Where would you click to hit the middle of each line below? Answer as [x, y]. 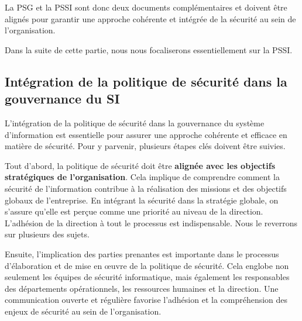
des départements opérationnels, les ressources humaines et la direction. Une [142, 288]
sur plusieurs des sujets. [47, 234]
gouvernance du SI [62, 99]
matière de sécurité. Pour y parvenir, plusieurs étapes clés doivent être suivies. [145, 146]
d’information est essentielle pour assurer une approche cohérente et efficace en [146, 134]
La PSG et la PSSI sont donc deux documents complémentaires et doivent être [146, 7]
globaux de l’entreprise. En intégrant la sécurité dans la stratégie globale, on [142, 200]
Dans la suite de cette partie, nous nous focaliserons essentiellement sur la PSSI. [149, 49]
